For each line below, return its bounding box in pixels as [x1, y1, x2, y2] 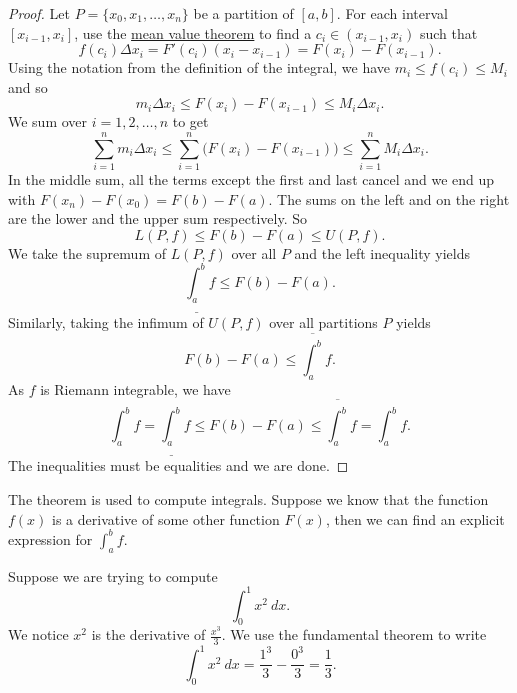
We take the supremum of [8, 242, 166, 263]
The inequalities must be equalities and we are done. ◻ [8, 455, 349, 476]
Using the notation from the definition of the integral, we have [8, 57, 391, 78]
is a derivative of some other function [52, 508, 280, 529]
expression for [8, 528, 93, 549]
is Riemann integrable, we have [40, 378, 231, 399]
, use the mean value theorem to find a [74, 22, 312, 43]
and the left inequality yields [294, 242, 471, 263]
